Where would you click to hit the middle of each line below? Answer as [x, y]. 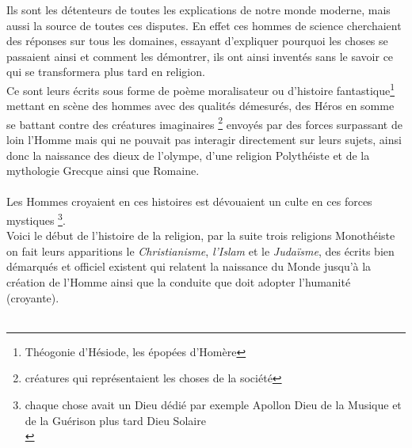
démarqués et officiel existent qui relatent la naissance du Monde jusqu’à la [189, 266]
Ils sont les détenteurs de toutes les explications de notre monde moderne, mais [198, 9]
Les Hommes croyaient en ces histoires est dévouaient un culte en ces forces [189, 201]
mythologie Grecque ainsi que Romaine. [103, 171]
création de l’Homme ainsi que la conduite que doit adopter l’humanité [179, 282]
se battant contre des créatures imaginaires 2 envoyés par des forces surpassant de [204, 123]
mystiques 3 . [36, 219]
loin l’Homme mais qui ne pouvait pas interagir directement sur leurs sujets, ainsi [204, 140]
